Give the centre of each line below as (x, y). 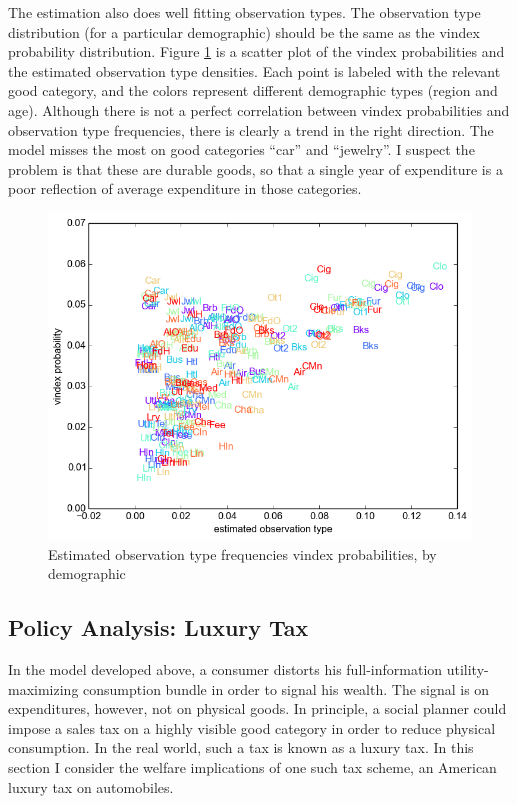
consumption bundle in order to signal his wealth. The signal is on (286, 688)
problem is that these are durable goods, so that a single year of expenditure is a (255, 168)
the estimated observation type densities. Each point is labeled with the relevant (254, 70)
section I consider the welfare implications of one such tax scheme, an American (252, 766)
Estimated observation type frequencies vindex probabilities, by (242, 553)
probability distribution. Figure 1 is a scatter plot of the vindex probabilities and (256, 51)
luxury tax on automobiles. (91, 786)
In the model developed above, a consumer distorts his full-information (225, 668)
